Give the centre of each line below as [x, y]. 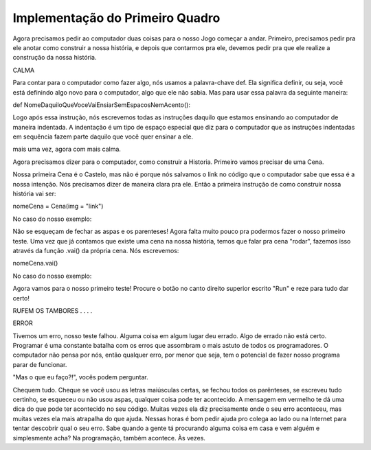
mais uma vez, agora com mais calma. [67, 149]
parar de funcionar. [40, 364]
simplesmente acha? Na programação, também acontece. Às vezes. [109, 438]
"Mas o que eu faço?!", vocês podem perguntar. [80, 377]
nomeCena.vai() [35, 263]
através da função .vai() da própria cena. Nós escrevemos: [96, 250]
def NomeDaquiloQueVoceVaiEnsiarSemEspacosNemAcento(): [101, 105]
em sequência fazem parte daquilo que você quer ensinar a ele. [103, 137]
